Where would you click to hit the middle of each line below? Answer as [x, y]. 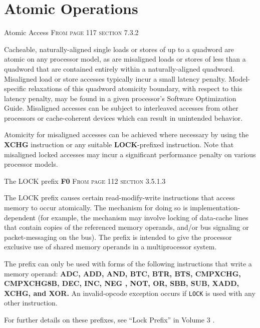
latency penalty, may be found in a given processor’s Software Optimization [120, 98]
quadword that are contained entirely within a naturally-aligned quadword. [119, 68]
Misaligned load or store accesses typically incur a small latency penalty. [115, 78]
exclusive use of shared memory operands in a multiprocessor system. [110, 247]
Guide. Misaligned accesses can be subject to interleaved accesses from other [121, 108]
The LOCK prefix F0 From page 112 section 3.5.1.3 [85, 181]
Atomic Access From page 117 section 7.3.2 [71, 32]
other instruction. [31, 303]
